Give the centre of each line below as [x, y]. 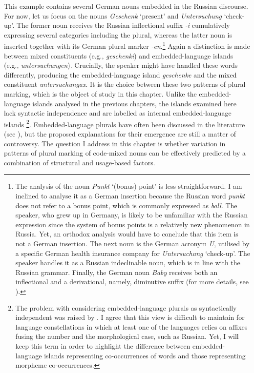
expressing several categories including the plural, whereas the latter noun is [118, 34]
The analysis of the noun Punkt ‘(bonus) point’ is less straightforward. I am [129, 186]
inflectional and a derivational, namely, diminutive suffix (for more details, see [132, 282]
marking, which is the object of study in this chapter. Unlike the [100, 94]
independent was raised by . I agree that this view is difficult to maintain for [130, 317]
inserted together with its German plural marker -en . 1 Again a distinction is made [127, 45]
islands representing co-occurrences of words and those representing [145, 355]
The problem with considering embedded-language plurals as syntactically [126, 307]
